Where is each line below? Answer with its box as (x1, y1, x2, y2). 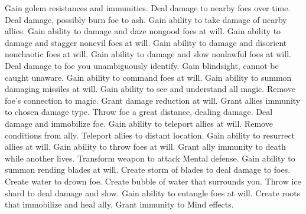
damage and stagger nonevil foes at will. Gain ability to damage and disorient (5, 36, 287, 48)
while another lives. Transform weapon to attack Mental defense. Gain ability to (5, 152, 295, 164)
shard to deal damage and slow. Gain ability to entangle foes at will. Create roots (5, 186, 301, 199)
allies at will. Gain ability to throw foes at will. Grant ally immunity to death (5, 140, 286, 153)
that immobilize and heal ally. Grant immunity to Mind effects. (5, 198, 234, 210)
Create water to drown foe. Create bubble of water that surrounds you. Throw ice (5, 175, 301, 187)
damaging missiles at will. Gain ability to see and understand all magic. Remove (5, 83, 295, 95)
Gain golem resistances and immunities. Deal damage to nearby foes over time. (5, 2, 291, 14)
